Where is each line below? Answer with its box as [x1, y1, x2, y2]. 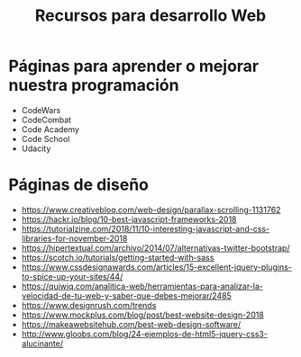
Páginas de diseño [8, 174, 150, 195]
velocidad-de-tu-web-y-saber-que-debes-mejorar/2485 [21, 290, 232, 301]
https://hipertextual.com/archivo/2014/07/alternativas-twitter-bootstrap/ [21, 242, 290, 253]
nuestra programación [8, 76, 179, 95]
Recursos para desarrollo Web [34, 5, 267, 26]
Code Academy [21, 123, 80, 135]
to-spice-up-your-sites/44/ [21, 271, 123, 281]
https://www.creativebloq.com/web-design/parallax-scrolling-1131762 [21, 204, 281, 215]
